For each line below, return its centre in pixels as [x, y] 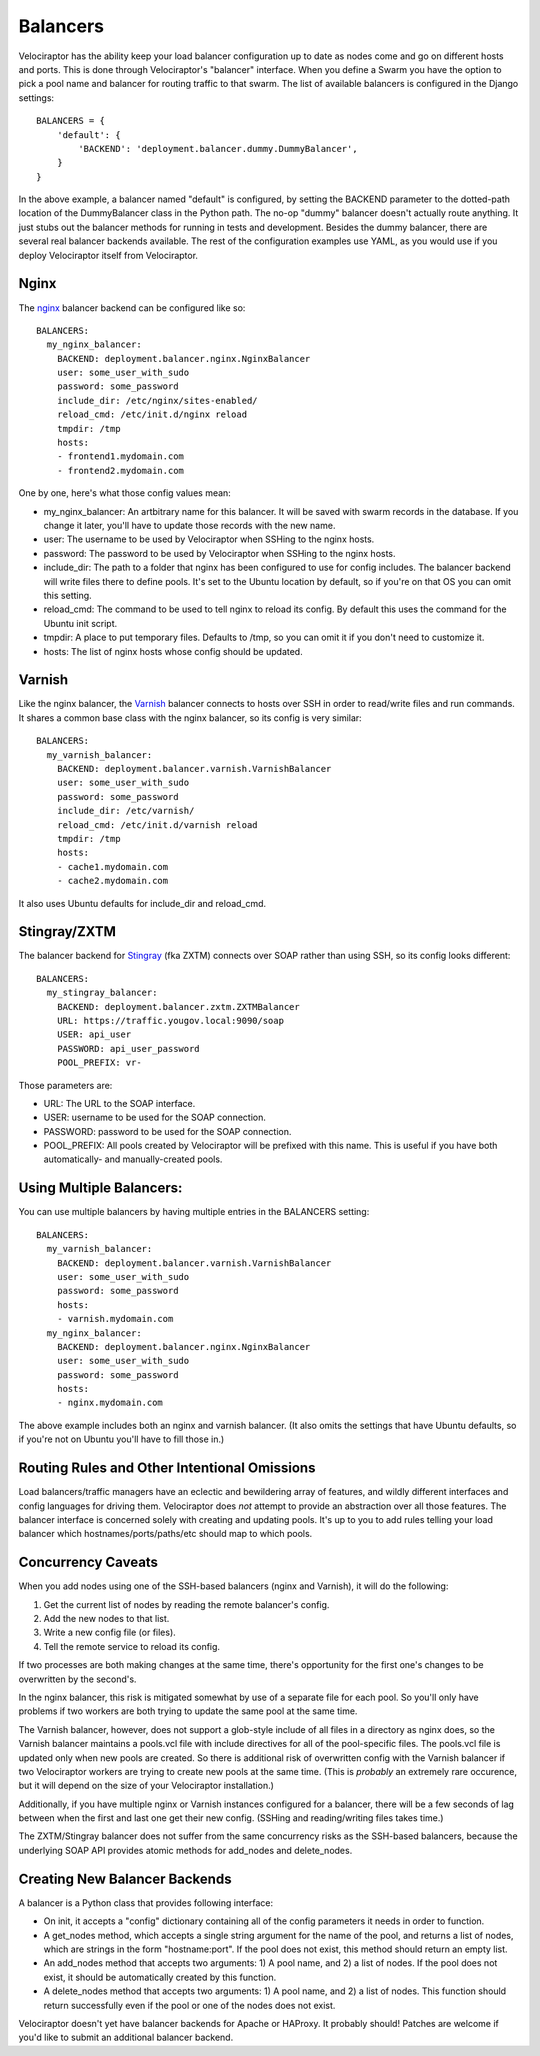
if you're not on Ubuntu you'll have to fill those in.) [121, 1439]
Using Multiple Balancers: [100, 1188]
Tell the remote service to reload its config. [131, 1646]
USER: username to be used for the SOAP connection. [155, 1117]
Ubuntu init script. [80, 623]
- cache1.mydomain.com [112, 866]
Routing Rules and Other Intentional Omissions [167, 1468]
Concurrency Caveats [88, 1562]
